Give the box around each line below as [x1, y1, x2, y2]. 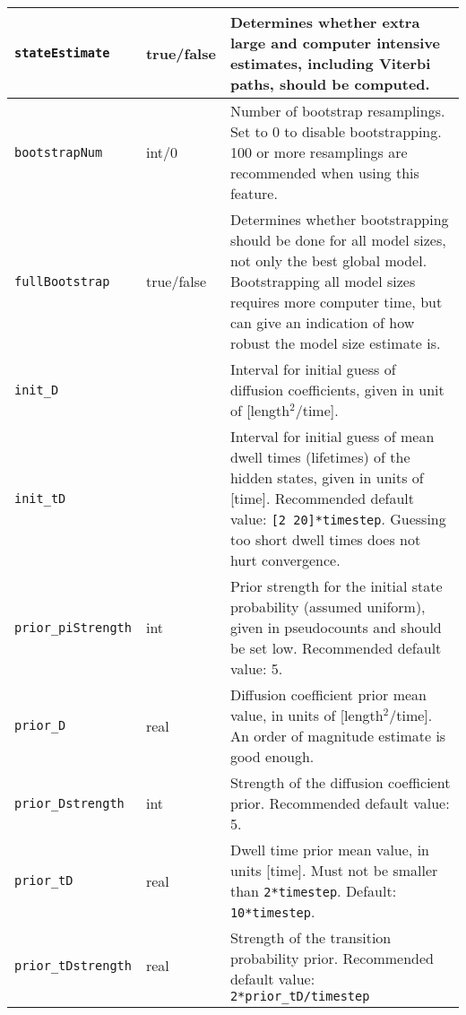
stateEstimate [14, 46, 110, 60]
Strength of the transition [229, 927, 392, 948]
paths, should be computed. [229, 74, 430, 94]
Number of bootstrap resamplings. [229, 100, 445, 121]
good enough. [229, 746, 315, 767]
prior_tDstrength [14, 958, 132, 973]
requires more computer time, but [229, 291, 443, 312]
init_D [14, 382, 59, 397]
